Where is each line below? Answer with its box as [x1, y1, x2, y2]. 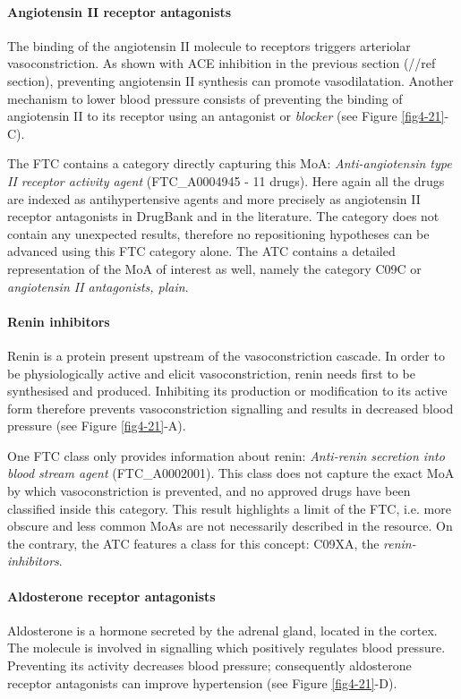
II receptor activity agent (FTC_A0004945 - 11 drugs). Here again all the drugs [7, 171, 445, 190]
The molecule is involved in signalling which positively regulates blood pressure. [7, 638, 446, 657]
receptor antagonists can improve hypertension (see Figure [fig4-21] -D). [7, 673, 397, 692]
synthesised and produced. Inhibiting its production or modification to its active [7, 381, 448, 400]
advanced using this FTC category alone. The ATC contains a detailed [7, 242, 396, 260]
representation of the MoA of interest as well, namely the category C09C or [7, 259, 422, 277]
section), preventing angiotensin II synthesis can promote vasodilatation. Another [7, 71, 454, 90]
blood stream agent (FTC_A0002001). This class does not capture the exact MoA [7, 464, 455, 482]
